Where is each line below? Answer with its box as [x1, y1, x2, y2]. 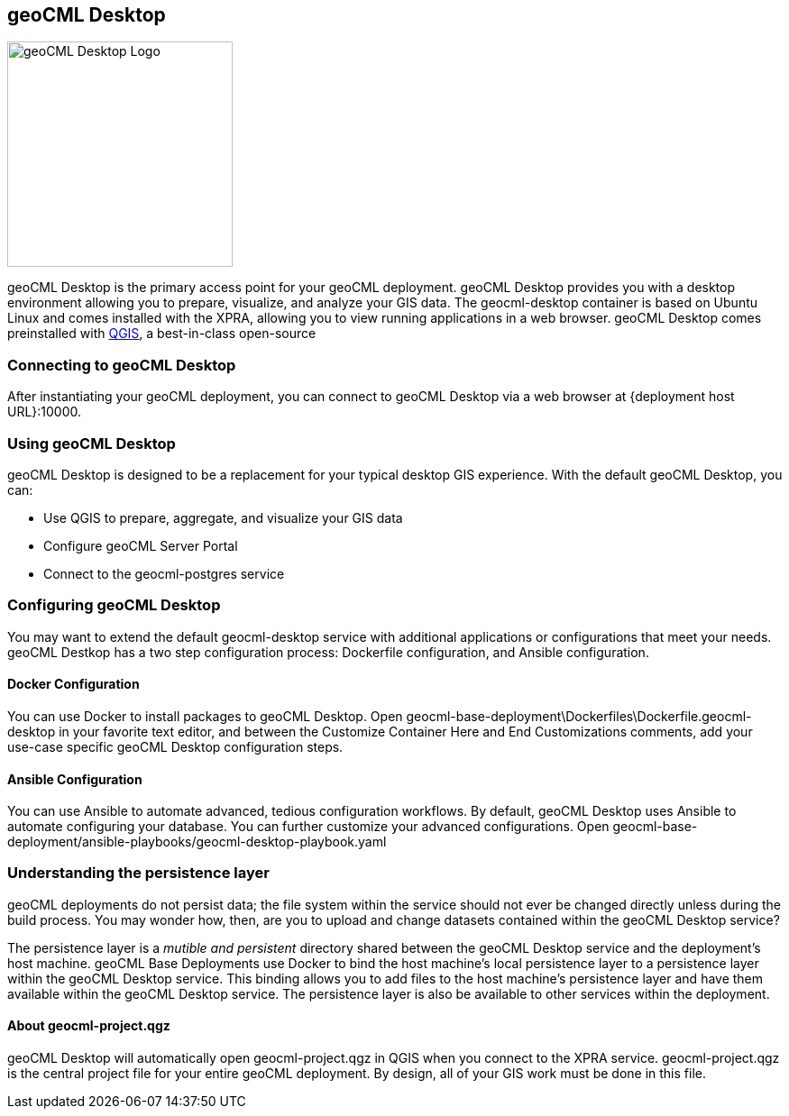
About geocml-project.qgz [7, 1018, 170, 1034]
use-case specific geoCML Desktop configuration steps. [7, 738, 344, 755]
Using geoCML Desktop [7, 434, 176, 453]
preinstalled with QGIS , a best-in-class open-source [7, 325, 317, 342]
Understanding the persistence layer [7, 864, 270, 883]
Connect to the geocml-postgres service [43, 565, 285, 581]
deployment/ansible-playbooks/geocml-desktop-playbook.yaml [7, 834, 387, 850]
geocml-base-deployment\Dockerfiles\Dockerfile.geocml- [406, 708, 752, 724]
